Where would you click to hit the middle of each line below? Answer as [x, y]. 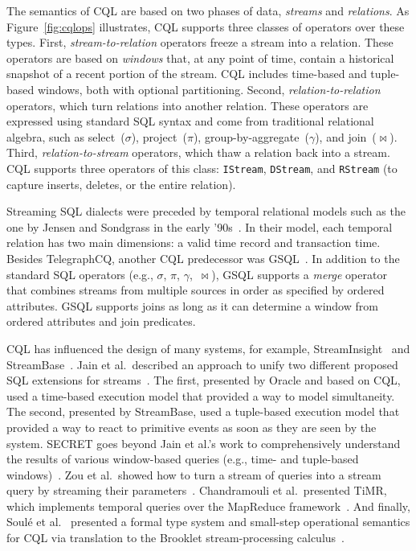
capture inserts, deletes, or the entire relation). [121, 184]
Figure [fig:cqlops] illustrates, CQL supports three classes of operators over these [206, 26]
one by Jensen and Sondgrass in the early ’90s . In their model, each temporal [200, 226]
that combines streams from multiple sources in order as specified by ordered [196, 290]
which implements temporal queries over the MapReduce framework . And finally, [208, 506]
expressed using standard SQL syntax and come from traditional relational [190, 121]
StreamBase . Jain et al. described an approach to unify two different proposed [202, 364]
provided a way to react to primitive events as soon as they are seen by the [192, 427]
